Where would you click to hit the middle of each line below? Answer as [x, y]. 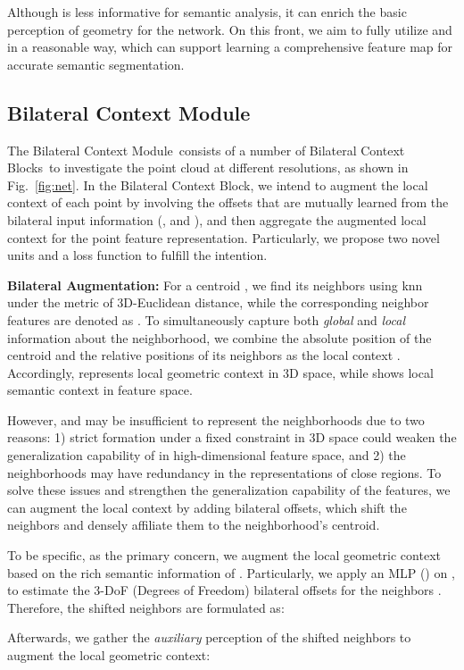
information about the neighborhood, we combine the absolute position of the [220, 337]
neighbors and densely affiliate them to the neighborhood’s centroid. [194, 525]
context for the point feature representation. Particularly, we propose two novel [224, 237]
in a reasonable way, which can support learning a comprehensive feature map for [230, 47]
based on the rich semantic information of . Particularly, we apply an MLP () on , [231, 572]
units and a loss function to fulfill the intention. [137, 255]
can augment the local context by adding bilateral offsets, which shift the [207, 507]
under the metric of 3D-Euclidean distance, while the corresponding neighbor [218, 302]
